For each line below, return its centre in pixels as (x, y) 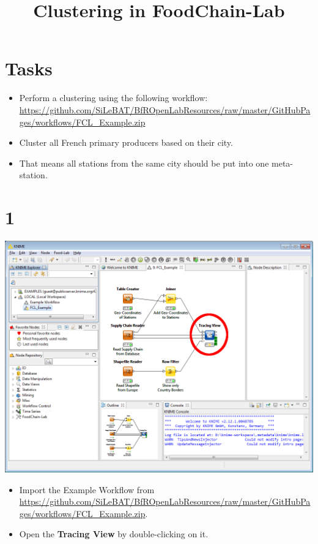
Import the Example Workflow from (87, 489)
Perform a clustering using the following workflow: (113, 98)
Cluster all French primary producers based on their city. (126, 142)
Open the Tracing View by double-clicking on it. (114, 534)
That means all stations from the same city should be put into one (144, 163)
